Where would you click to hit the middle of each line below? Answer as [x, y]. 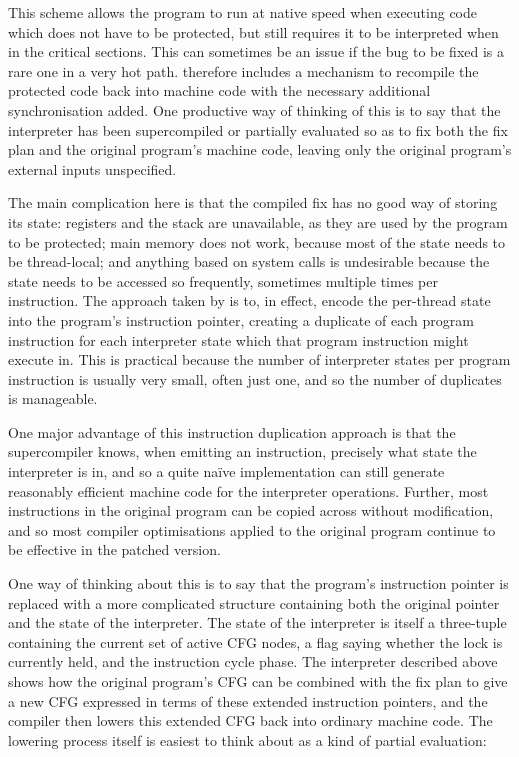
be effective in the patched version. [114, 549]
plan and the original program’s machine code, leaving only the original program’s [260, 149]
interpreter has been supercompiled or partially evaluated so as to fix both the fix [258, 129]
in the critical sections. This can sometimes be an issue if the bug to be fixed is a [256, 51]
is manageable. [53, 398]
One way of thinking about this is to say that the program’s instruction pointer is [258, 583]
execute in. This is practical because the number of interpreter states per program [259, 359]
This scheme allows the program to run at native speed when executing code [242, 12]
